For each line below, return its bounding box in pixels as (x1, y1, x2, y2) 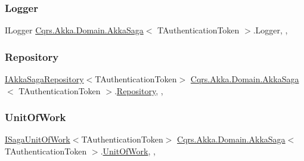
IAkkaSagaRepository (5, 73, 84, 85)
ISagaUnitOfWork (5, 133, 70, 145)
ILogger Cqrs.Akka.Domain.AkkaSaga (5, 24, 144, 36)
